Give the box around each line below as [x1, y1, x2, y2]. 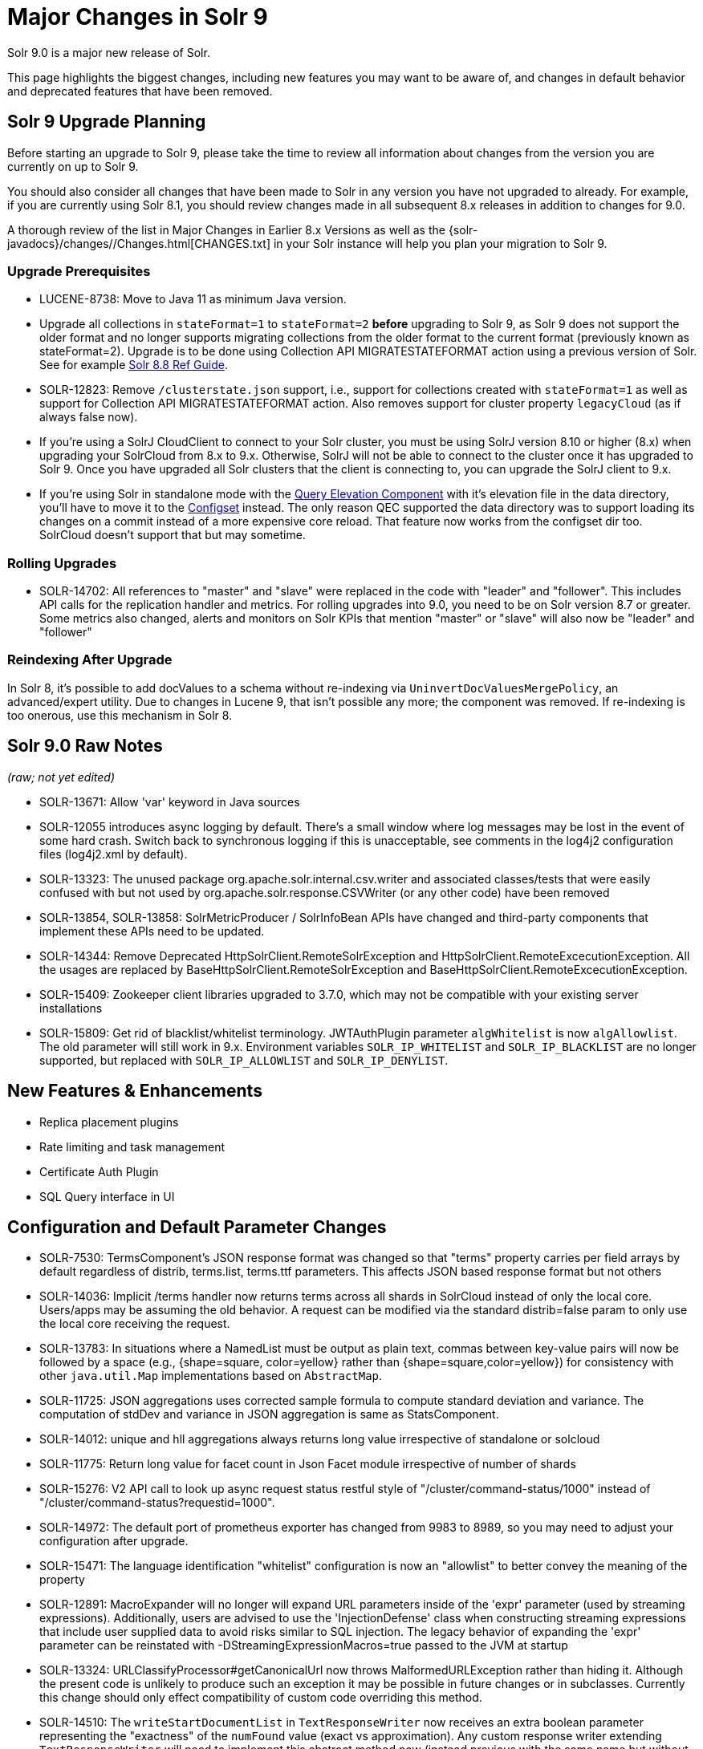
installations [39, 1000, 103, 1015]
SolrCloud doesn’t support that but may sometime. [39, 528, 306, 542]
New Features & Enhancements [7, 1081, 262, 1102]
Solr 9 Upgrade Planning [7, 112, 206, 132]
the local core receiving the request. [39, 1317, 230, 1331]
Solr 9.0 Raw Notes [7, 736, 163, 757]
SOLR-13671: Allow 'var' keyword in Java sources [39, 794, 300, 809]
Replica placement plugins [39, 1114, 179, 1129]
